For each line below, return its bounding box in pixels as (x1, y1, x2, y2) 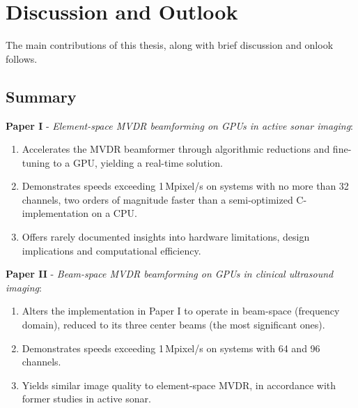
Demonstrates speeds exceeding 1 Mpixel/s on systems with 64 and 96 (22, 340, 320, 355)
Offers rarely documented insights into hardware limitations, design (22, 229, 310, 244)
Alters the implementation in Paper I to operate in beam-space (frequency (22, 303, 340, 318)
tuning (22, 155, 50, 169)
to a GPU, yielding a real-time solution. (53, 155, 224, 169)
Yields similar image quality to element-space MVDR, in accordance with (22, 377, 336, 392)
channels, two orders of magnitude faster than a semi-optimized (22, 192, 293, 206)
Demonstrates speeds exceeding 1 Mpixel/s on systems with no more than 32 (22, 179, 349, 193)
